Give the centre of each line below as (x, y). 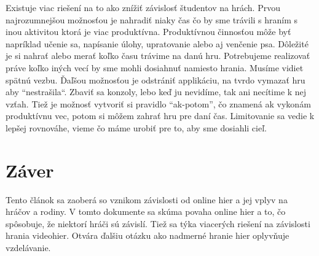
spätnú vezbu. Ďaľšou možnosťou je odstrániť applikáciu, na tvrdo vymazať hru (156, 80)
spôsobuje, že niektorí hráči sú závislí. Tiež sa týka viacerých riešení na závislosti (158, 223)
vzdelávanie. (28, 248)
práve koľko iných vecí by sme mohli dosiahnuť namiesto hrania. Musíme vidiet (155, 67)
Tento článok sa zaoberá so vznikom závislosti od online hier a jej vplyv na (147, 199)
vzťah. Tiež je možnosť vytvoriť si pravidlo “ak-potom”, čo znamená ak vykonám (158, 103)
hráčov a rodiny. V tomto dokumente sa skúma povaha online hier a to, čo (146, 211)
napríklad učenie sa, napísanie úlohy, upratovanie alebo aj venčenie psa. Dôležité (157, 43)
